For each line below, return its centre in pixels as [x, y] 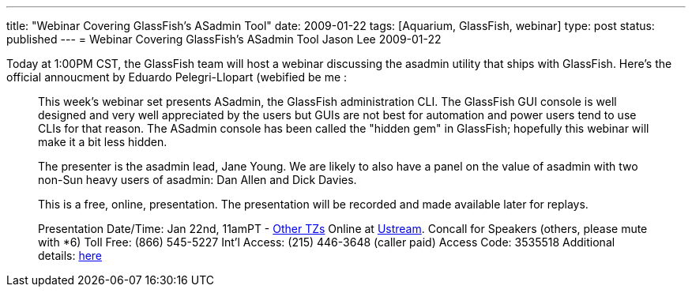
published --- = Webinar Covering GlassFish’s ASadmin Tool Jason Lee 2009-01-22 [224, 39]
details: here [70, 255]
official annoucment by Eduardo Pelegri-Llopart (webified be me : [177, 77]
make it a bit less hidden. [103, 142]
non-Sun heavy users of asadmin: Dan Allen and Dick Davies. [197, 180]
